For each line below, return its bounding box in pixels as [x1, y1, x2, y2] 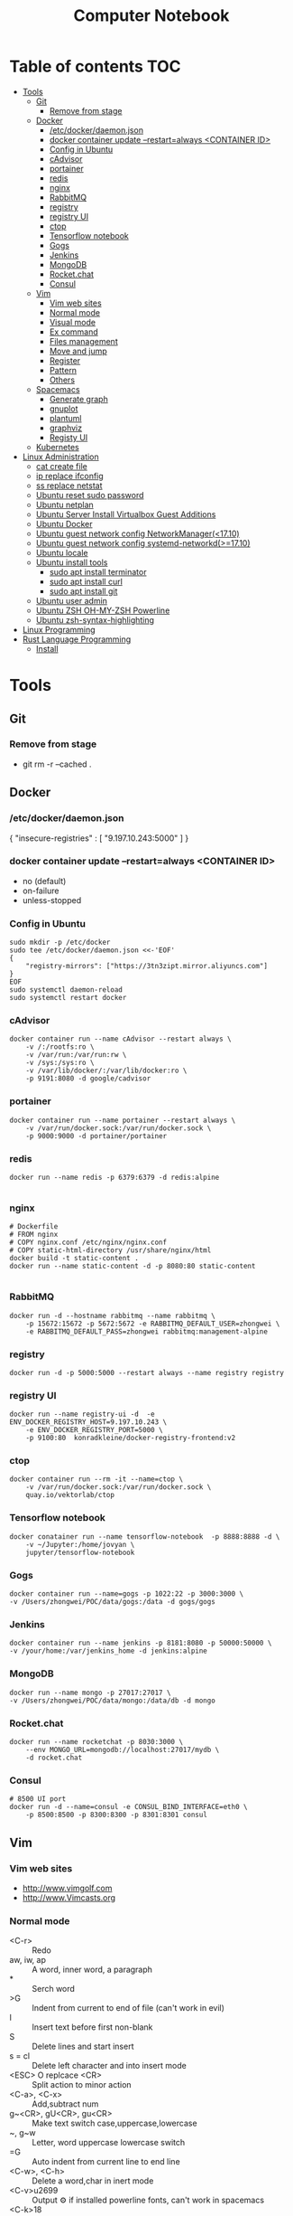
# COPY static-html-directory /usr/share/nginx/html [9, 1246, 212, 1255]
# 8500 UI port [9, 1795, 67, 1804]
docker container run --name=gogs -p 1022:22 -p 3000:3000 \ [9, 1589, 244, 1598]
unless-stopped [22, 894, 82, 905]
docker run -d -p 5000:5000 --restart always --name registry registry [9, 1368, 284, 1377]
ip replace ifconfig [35, 470, 104, 481]
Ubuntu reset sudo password [35, 489, 144, 500]
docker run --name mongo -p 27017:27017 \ [9, 1688, 171, 1697]
